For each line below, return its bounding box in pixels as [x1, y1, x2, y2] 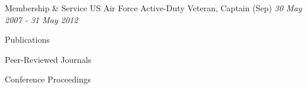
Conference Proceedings [5, 73, 91, 85]
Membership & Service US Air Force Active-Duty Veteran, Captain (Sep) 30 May [5, 2, 302, 14]
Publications [5, 33, 50, 46]
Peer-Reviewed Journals [5, 53, 91, 65]
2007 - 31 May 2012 [5, 13, 78, 26]
